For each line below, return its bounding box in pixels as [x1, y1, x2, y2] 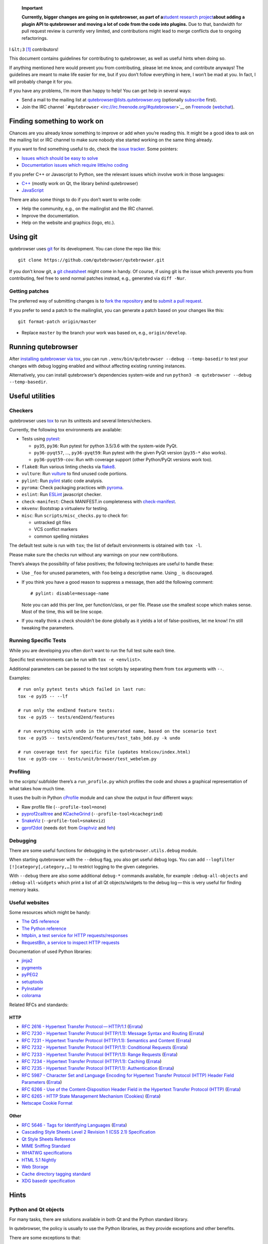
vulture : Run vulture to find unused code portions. [21, 471, 128, 477]
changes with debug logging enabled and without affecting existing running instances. [9, 363, 186, 369]
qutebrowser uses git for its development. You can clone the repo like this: [9, 245, 161, 251]
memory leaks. [9, 886, 40, 893]
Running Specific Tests [9, 637, 67, 644]
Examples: [9, 675, 31, 681]
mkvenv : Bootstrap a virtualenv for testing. [21, 506, 109, 512]
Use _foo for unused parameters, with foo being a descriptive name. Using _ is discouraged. [21, 570, 213, 576]
